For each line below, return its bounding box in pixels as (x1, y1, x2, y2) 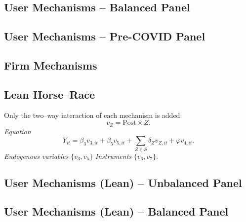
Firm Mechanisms (4, 57, 97, 73)
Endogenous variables (4, 150, 69, 161)
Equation (4, 126, 31, 136)
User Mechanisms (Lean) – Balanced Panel (4, 204, 229, 219)
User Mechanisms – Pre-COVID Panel (4, 29, 205, 44)
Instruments (95, 150, 132, 161)
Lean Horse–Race (4, 86, 95, 102)
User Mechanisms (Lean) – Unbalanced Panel (4, 175, 242, 190)
